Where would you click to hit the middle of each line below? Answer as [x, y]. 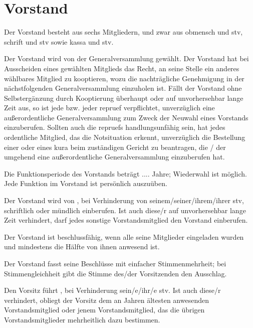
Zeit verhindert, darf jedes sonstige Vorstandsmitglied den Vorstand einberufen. [126, 220]
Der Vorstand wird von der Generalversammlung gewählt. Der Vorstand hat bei [126, 58]
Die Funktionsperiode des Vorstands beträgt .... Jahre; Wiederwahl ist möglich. [125, 173]
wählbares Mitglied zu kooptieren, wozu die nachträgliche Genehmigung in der [124, 78]
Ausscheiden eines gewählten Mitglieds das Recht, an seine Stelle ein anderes [122, 68]
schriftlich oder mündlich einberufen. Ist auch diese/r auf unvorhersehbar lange [125, 210]
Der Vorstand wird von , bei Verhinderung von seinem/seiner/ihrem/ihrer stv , [124, 200]
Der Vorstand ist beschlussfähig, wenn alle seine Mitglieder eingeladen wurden [124, 236]
